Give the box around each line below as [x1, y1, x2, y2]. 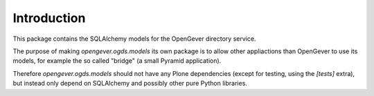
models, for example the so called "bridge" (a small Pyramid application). [12, 57, 222, 65]
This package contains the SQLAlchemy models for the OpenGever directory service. [12, 35, 256, 43]
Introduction [12, 10, 86, 26]
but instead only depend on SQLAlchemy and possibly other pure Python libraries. [12, 79, 247, 88]
